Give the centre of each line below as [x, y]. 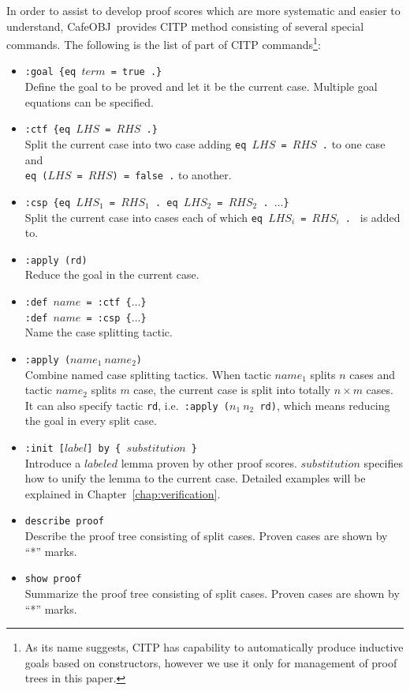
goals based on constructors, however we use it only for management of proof [211, 662]
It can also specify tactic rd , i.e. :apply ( [127, 405]
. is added [373, 217]
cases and [373, 374]
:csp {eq [48, 203]
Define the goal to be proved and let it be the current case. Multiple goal [201, 86]
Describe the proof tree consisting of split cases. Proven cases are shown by [206, 536]
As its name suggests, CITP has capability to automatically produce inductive [214, 647]
